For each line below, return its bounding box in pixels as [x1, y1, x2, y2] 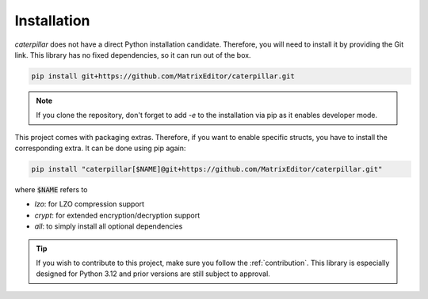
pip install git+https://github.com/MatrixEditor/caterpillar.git [31, 71, 295, 81]
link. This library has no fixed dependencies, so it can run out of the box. [14, 50, 251, 59]
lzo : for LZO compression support [34, 199, 145, 209]
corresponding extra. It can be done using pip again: [14, 143, 186, 153]
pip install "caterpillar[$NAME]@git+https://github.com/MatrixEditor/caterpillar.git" [31, 165, 383, 174]
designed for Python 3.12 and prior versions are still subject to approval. [36, 269, 271, 278]
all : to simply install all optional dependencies [34, 221, 183, 231]
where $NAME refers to [14, 185, 88, 195]
